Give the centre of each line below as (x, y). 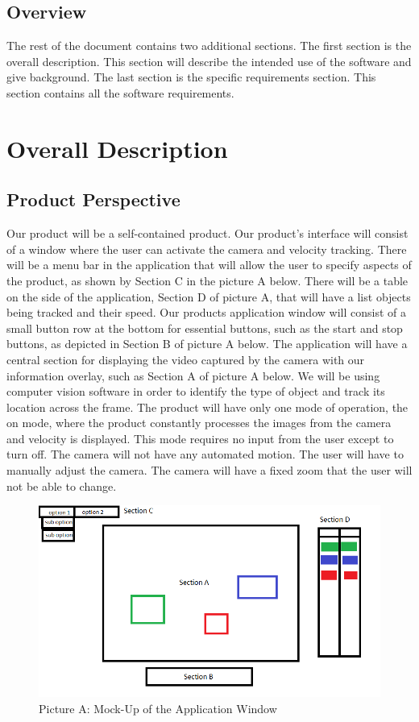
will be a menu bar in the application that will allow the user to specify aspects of (209, 265)
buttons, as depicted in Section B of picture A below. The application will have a (207, 344)
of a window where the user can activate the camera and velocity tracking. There (207, 249)
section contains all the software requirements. (120, 92)
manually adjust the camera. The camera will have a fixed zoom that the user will (209, 470)
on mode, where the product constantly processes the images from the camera (199, 423)
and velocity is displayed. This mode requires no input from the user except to (200, 438)
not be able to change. (62, 485)
